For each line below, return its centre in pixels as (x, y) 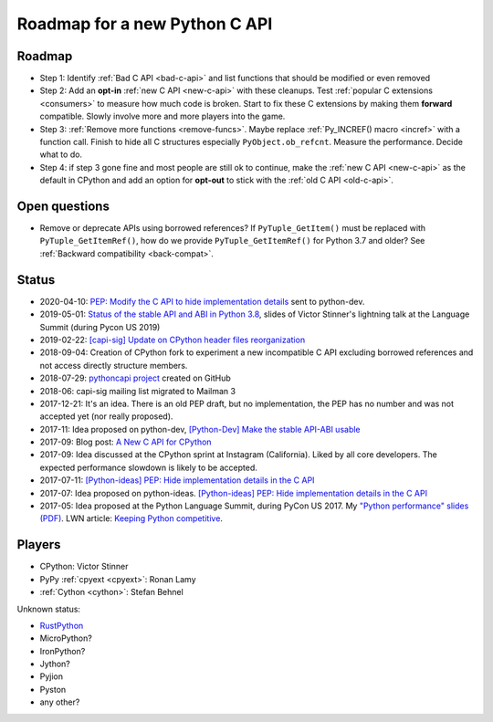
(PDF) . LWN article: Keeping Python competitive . (131, 518)
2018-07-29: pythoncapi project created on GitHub (136, 378)
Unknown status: (49, 609)
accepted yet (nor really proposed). (106, 416)
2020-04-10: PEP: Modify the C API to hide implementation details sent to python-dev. (202, 301)
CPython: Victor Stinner (84, 567)
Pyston (53, 689)
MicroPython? (66, 638)
